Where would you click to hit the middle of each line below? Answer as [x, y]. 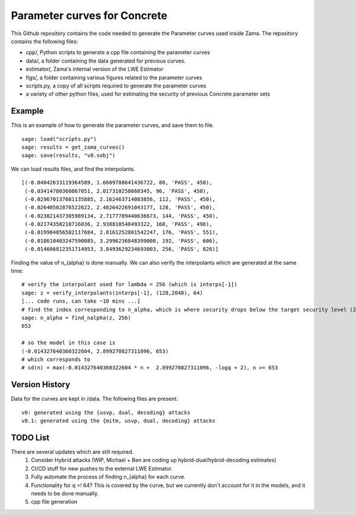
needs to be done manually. [65, 493]
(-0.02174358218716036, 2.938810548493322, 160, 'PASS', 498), [119, 224]
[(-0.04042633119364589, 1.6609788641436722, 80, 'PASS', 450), [117, 183]
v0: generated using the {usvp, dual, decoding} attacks [106, 412]
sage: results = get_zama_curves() [73, 147]
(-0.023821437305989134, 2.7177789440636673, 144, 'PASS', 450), [122, 216]
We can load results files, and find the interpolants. [73, 169]
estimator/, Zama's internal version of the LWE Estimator [95, 69]
